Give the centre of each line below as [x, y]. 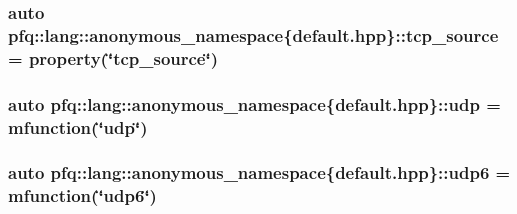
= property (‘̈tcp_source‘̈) [113, 57]
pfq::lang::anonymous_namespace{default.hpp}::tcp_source [253, 34]
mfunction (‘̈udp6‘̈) [82, 195]
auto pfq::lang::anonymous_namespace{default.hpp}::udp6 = [259, 172]
